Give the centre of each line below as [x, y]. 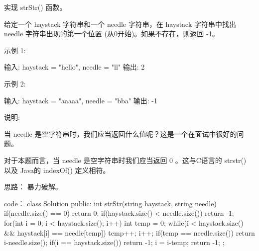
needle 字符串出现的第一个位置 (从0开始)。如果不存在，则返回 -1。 [112, 34]
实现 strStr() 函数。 [35, 7]
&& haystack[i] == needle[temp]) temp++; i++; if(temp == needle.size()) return [129, 232]
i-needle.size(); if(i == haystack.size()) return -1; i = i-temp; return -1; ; [114, 242]
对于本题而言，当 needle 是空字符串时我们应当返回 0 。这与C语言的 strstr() [125, 160]
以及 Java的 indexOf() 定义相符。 [57, 170]
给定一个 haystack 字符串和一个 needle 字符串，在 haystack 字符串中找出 [120, 24]
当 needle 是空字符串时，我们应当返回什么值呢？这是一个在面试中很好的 [121, 133]
